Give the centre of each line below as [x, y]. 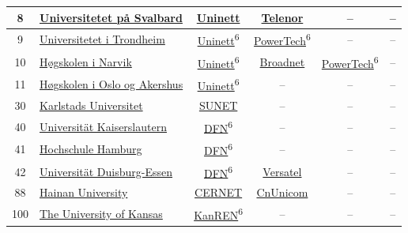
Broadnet [282, 61]
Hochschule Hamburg [91, 149]
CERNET [219, 192]
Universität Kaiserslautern [103, 126]
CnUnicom [282, 192]
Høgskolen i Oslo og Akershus [111, 84]
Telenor [282, 17]
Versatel [282, 171]
